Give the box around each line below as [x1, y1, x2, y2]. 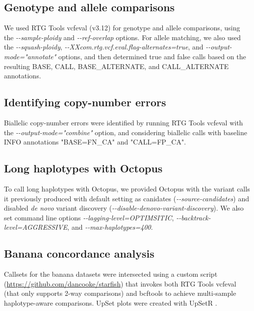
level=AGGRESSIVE [4, 222, 68, 232]
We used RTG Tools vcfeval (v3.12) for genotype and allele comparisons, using [4, 23, 240, 33]
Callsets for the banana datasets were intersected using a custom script [4, 269, 218, 279]
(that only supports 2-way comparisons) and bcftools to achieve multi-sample [4, 288, 236, 298]
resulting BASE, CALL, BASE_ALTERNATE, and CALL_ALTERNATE [4, 61, 229, 71]
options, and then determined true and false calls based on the [58, 51, 246, 61]
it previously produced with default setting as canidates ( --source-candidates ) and [4, 193, 250, 203]
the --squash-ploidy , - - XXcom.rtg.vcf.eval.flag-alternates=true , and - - [4, 42, 211, 52]
